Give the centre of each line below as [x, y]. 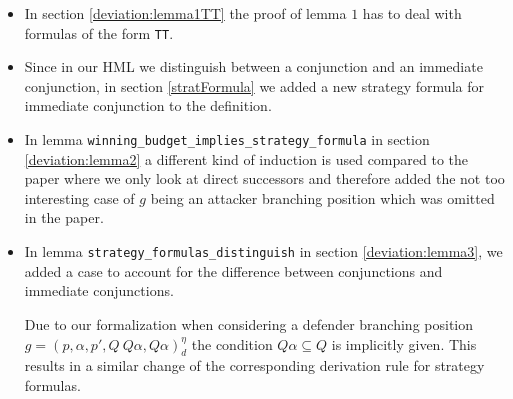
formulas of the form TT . [99, 32]
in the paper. [64, 217]
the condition [232, 343]
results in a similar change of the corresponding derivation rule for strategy [254, 365]
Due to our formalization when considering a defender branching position [249, 323]
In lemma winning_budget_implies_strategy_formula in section [227, 139]
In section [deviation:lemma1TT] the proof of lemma [185, 13]
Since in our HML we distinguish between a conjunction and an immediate [253, 66]
